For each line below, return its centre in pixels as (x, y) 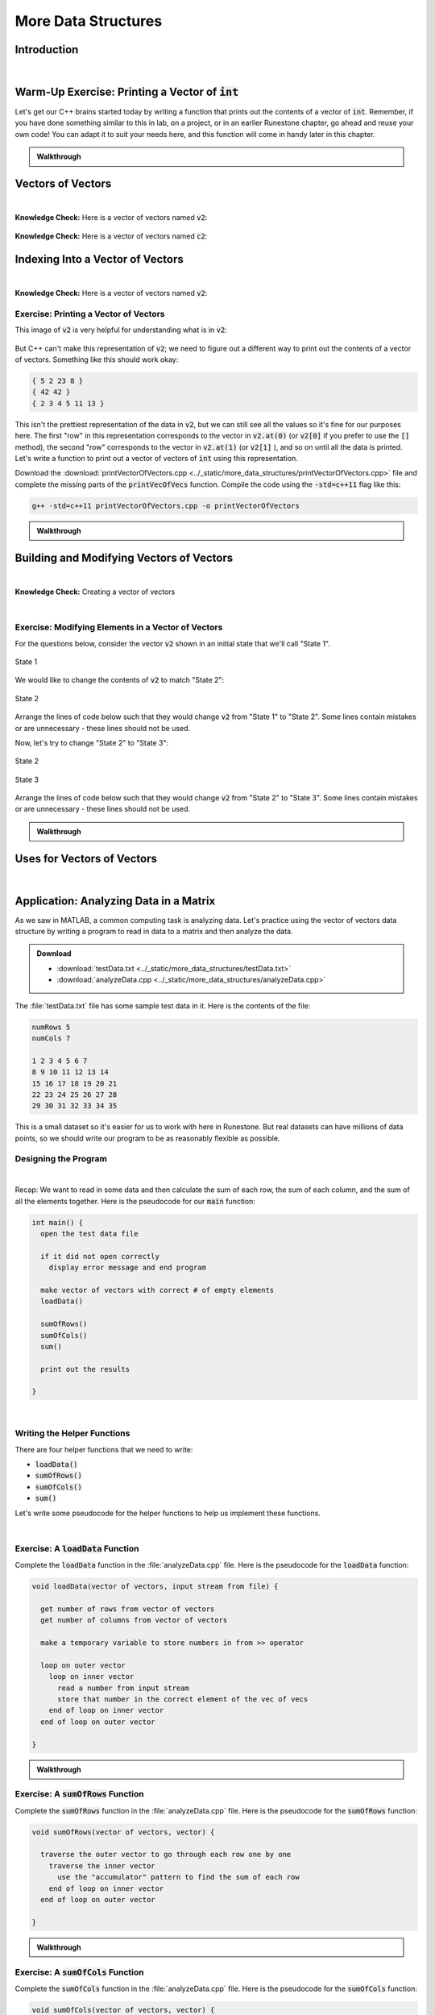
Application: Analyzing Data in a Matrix (115, 901)
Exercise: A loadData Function (77, 1548)
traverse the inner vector (102, 1865)
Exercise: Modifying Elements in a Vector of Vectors (119, 627)
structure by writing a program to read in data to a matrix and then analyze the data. (154, 932)
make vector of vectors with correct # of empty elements (157, 1290)
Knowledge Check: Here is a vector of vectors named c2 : (111, 236)
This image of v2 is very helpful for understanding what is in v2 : (121, 330)
